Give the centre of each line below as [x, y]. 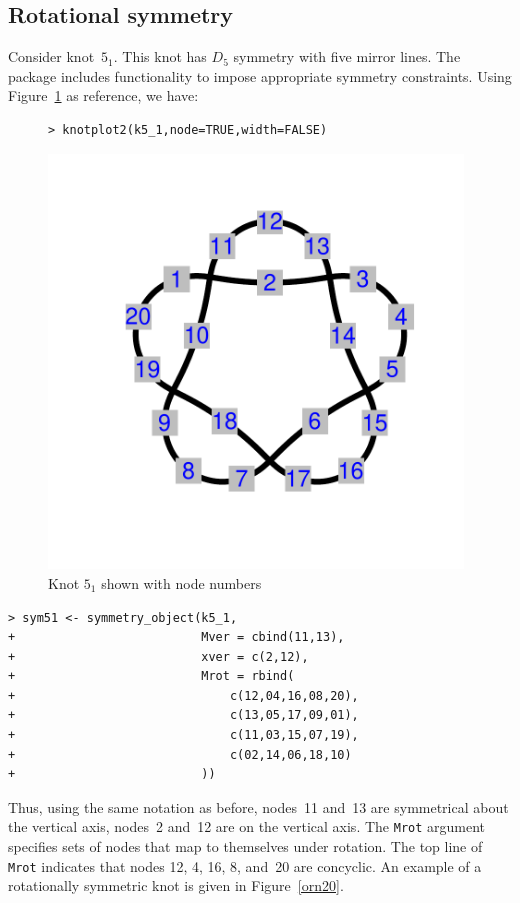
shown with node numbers [181, 582]
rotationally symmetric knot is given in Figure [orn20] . [176, 885]
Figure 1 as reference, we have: [103, 95]
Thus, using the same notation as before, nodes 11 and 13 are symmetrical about [258, 806]
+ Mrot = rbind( [151, 676]
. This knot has [160, 56]
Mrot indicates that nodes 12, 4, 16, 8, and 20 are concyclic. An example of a [245, 865]
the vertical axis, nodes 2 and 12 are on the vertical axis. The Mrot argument [247, 826]
